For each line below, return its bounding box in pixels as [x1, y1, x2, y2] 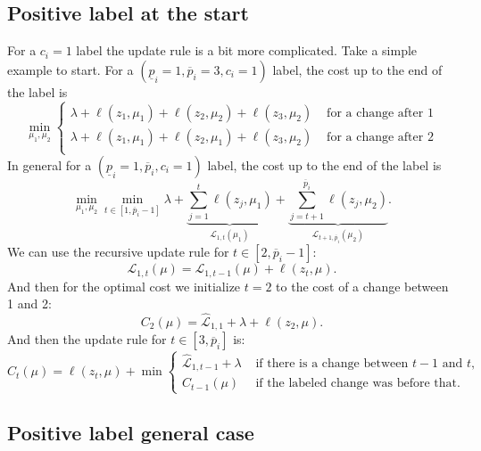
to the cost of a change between [276, 276, 449, 295]
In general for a [7, 155, 92, 174]
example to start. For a [7, 60, 134, 78]
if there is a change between [255, 357, 409, 370]
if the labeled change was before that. [255, 377, 460, 390]
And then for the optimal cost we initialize [7, 276, 241, 295]
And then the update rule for [7, 330, 167, 348]
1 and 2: [7, 294, 52, 313]
